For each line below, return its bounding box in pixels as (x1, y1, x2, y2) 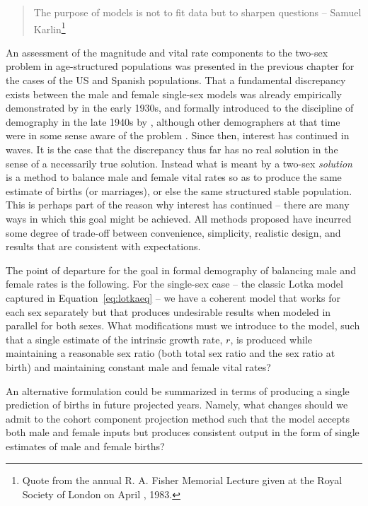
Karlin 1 (33, 19, 66, 36)
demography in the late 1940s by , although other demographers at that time (6, 114, 340, 129)
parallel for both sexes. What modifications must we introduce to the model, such (6, 318, 360, 333)
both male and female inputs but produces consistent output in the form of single (6, 425, 360, 440)
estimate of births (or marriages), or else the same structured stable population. (6, 183, 352, 198)
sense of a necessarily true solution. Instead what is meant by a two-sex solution (6, 155, 352, 170)
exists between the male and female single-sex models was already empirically (6, 86, 342, 101)
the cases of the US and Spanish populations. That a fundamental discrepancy (6, 73, 346, 88)
